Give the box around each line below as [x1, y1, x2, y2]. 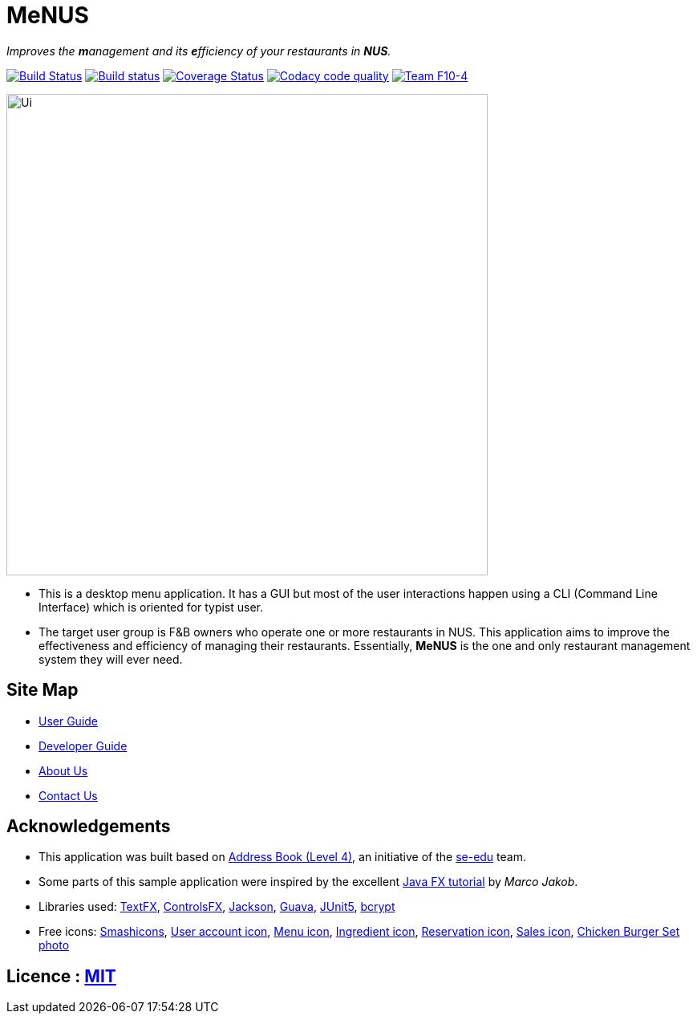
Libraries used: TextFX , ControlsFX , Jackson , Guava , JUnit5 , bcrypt [38, 900, 395, 914]
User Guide [38, 713, 99, 728]
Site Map [6, 680, 79, 701]
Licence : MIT [6, 965, 116, 986]
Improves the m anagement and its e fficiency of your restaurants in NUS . [6, 43, 391, 58]
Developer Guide [38, 738, 128, 753]
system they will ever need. [38, 652, 183, 666]
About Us [38, 763, 88, 778]
